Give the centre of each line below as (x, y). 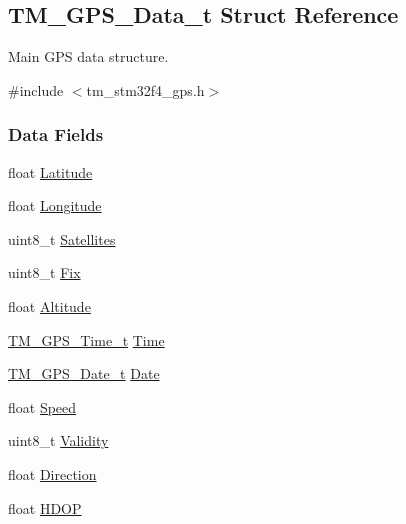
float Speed (42, 406)
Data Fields (56, 134)
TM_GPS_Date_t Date (84, 373)
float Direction (52, 473)
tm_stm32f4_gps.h (145, 89)
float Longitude (55, 205)
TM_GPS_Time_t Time (86, 339)
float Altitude (49, 305)
